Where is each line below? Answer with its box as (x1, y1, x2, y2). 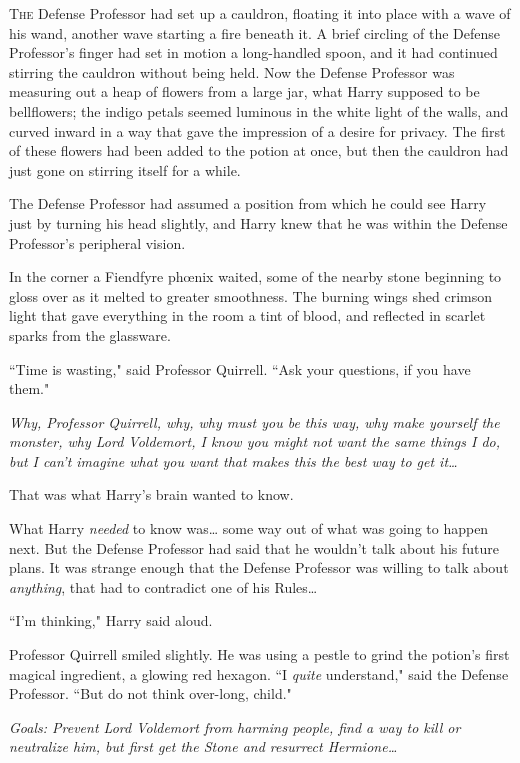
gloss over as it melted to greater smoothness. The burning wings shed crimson (9, 285, 493, 306)
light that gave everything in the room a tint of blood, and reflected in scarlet (9, 305, 486, 326)
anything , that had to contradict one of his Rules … (9, 576, 318, 597)
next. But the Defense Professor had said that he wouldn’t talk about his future (9, 537, 499, 558)
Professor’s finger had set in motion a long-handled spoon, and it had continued (9, 42, 498, 63)
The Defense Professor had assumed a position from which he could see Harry (9, 193, 487, 214)
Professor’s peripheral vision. (9, 232, 186, 253)
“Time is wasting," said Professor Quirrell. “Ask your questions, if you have (9, 358, 471, 379)
